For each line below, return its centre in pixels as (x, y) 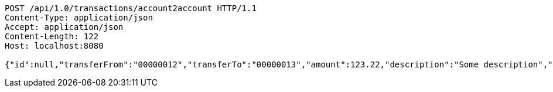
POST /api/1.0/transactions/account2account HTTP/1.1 (131, 8)
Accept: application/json (64, 27)
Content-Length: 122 (52, 36)
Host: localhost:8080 (54, 46)
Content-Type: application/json (79, 18)
